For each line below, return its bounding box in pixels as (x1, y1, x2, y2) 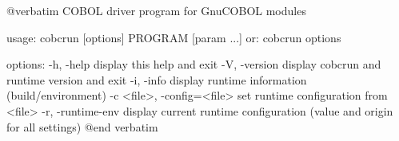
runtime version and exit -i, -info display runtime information (6, 71, 307, 88)
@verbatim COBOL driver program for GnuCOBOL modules (6, 2, 306, 18)
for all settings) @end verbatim (6, 118, 158, 135)
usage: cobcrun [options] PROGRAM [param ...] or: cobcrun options (6, 29, 341, 45)
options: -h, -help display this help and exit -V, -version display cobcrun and (6, 56, 381, 72)
